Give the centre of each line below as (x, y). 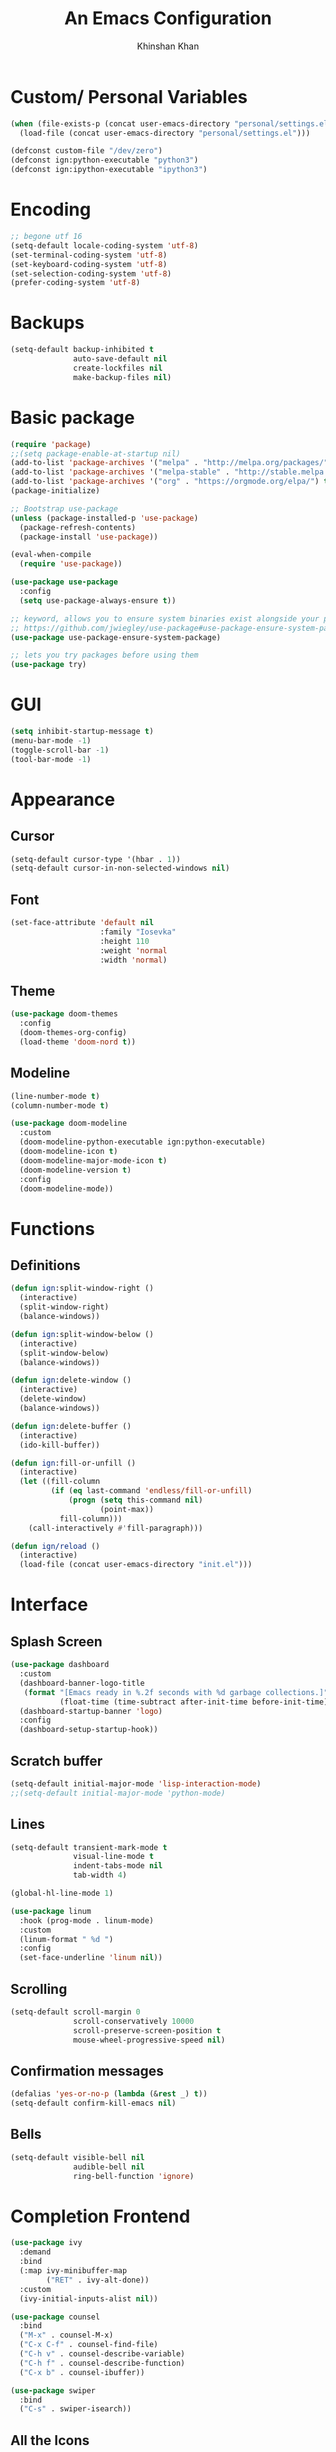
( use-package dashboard (60, 1665)
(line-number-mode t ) (55, 1096)
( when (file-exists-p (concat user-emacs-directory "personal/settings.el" (171, 123)
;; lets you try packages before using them (104, 655)
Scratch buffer (56, 1760)
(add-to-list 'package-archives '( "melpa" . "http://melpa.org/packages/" (169, 463)
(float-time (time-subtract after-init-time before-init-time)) (196, 1702)
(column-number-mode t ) (60, 1105)
